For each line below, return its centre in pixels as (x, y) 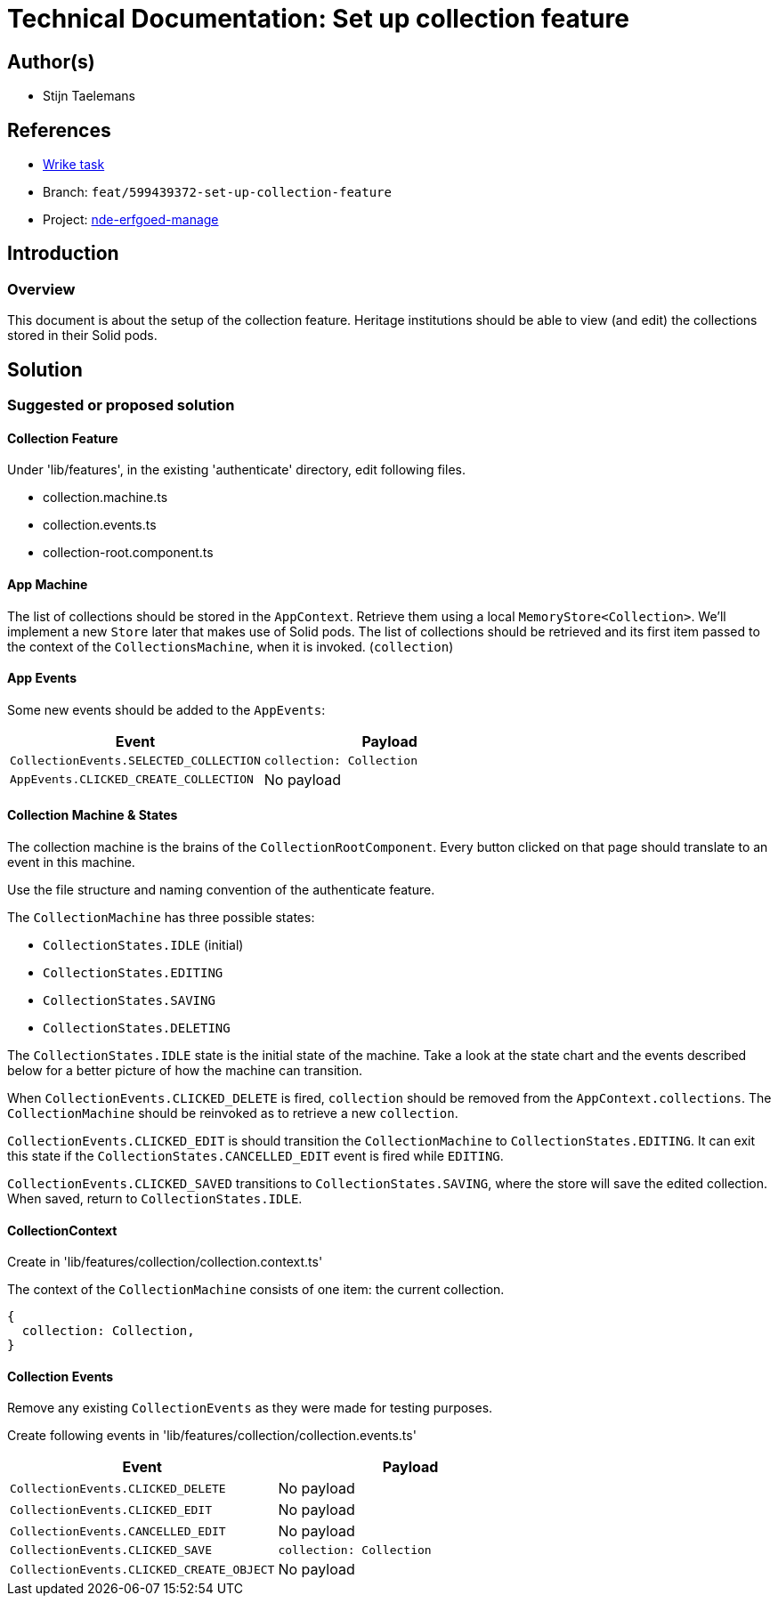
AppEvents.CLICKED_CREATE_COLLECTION (132, 780)
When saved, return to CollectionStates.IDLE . (155, 1198)
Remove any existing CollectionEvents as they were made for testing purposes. (250, 1408)
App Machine (48, 584)
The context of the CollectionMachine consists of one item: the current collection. (256, 1290)
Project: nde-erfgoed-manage (131, 220)
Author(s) (51, 61)
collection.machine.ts (105, 498)
